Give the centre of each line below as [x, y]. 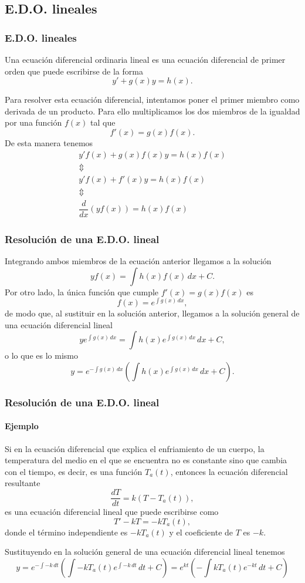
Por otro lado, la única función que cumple [82, 291]
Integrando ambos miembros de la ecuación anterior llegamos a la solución [138, 261]
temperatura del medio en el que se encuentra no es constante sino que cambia [146, 460]
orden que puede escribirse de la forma [74, 71]
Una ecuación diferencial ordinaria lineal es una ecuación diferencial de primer [145, 59]
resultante [23, 483]
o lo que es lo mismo [41, 355]
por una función [33, 122]
